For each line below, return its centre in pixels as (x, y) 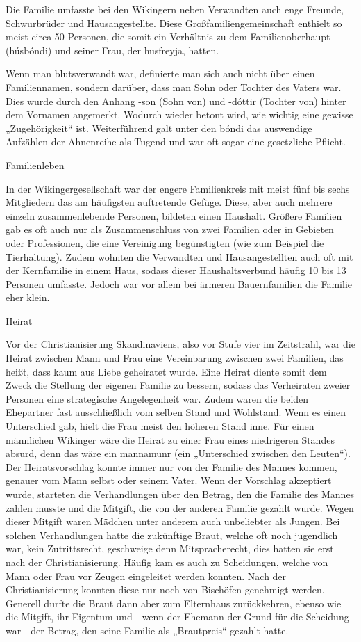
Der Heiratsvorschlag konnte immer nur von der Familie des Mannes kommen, (171, 466)
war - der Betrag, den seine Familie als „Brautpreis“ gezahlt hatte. (147, 630)
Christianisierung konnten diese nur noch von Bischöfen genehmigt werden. (165, 589)
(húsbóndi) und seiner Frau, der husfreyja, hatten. (112, 50)
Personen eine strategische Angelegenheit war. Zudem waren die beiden (157, 398)
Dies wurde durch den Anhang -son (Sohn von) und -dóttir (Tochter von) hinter (176, 101)
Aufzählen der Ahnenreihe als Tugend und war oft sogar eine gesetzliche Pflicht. (176, 142)
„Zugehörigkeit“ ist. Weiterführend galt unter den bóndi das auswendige (159, 128)
